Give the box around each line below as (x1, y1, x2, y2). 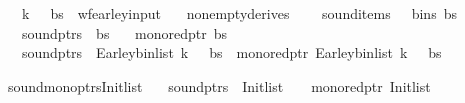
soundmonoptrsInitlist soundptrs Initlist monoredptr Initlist (7, 75, 431, 96)
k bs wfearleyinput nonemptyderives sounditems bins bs (21, 3, 457, 23)
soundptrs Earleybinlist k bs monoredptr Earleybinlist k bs (21, 42, 442, 63)
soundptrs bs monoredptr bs (21, 22, 228, 43)
